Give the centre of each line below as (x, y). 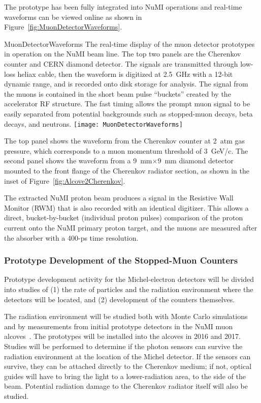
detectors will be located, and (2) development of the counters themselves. (120, 299)
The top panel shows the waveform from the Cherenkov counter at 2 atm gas (124, 141)
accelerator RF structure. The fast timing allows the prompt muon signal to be (127, 104)
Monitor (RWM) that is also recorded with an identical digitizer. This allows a (126, 207)
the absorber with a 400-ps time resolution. (71, 237)
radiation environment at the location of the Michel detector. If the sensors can (127, 356)
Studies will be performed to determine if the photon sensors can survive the (123, 346)
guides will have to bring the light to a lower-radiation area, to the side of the (125, 376)
